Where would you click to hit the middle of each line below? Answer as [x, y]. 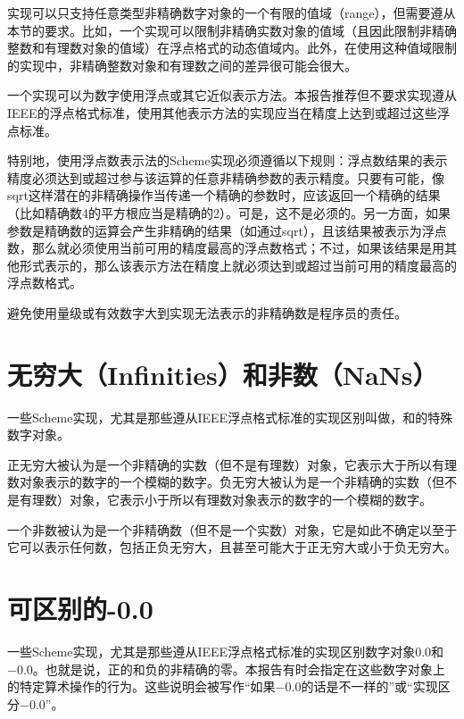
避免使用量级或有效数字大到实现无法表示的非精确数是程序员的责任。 [207, 312]
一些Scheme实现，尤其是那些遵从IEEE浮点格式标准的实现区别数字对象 [211, 651]
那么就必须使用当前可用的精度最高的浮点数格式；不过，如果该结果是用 [238, 248]
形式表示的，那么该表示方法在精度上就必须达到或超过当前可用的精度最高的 [238, 265]
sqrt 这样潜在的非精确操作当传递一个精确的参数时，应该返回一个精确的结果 [224, 195]
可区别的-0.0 [80, 608]
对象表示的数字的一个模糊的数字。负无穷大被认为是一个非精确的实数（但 [232, 482]
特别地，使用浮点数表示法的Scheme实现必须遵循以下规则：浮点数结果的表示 [228, 160]
